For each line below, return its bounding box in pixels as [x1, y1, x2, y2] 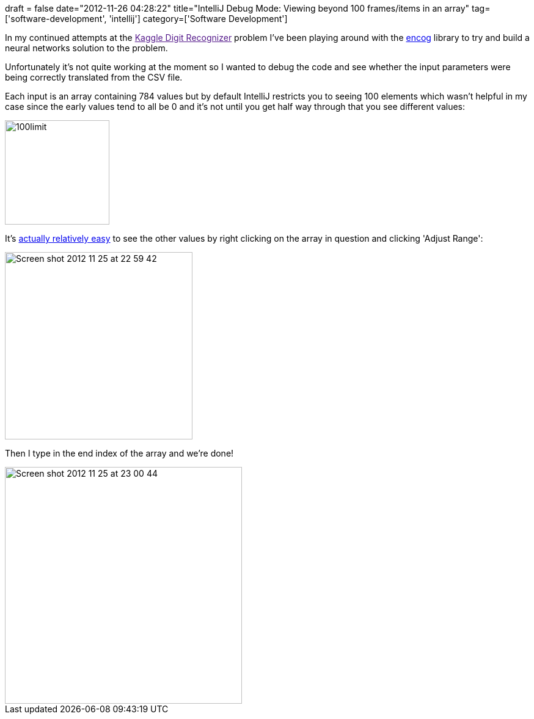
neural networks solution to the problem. [5, 43, 168, 53]
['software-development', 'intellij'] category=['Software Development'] [5, 13, 288, 24]
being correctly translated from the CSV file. [5, 72, 183, 82]
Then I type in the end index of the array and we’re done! [5, 448, 234, 458]
